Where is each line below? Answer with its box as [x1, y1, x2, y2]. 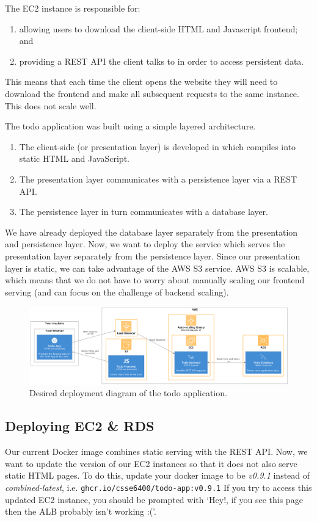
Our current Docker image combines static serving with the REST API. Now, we [5, 445, 308, 458]
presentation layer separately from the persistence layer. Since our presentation [5, 249, 301, 262]
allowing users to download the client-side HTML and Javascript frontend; [19, 22, 298, 35]
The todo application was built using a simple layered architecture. [5, 120, 256, 132]
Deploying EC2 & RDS [5, 416, 155, 435]
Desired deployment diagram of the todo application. [29, 386, 227, 399]
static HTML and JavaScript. [19, 152, 129, 165]
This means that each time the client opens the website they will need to [5, 75, 278, 88]
